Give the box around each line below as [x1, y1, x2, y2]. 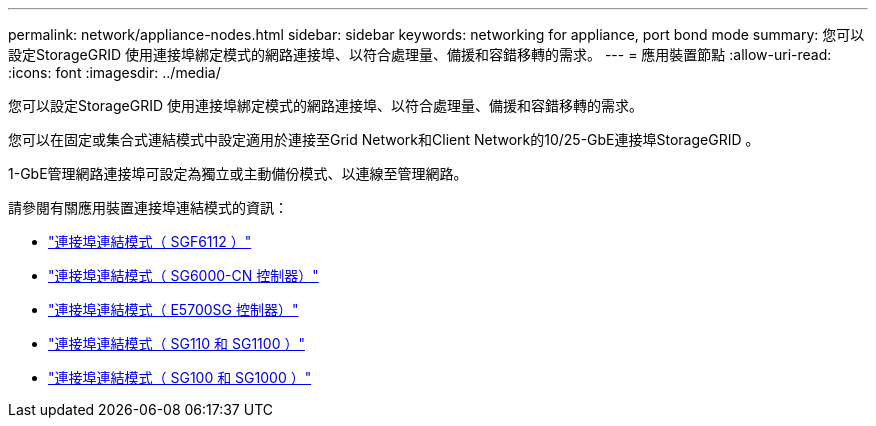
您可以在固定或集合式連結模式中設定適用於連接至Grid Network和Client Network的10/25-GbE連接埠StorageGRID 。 [8, 131, 760, 148]
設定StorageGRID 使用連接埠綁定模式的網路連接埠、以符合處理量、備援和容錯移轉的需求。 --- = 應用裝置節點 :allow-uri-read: [8, 46, 832, 63]
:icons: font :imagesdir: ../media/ [8, 64, 221, 81]
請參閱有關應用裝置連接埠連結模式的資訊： [8, 199, 288, 216]
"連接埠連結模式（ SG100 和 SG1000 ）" [48, 369, 312, 386]
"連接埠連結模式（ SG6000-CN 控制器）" [48, 267, 319, 284]
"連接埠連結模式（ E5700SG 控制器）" [48, 301, 299, 318]
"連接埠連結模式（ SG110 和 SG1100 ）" [48, 335, 305, 352]
